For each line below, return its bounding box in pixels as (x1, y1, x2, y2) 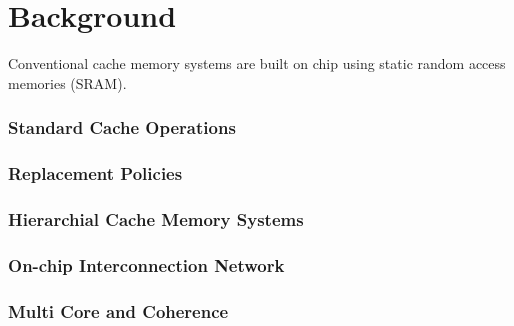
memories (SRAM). (8, 72, 127, 93)
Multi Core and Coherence (8, 298, 229, 323)
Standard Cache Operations (8, 115, 236, 140)
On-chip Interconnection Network (8, 252, 285, 277)
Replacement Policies (8, 161, 183, 186)
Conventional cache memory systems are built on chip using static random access (8, 53, 506, 74)
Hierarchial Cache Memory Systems (8, 206, 304, 231)
